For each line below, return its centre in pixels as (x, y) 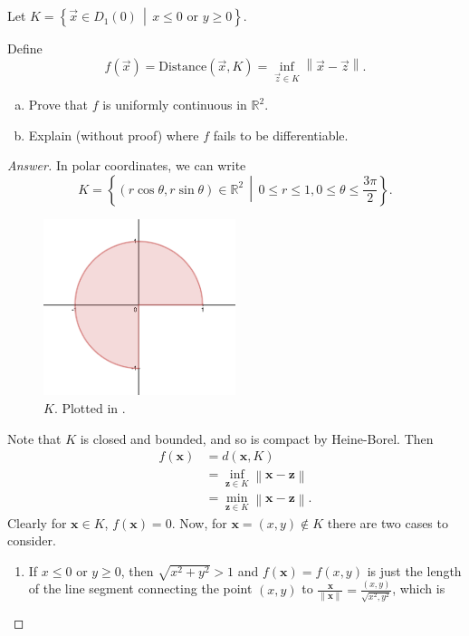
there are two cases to (388, 522)
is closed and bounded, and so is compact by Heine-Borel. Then (257, 438)
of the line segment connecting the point (140, 588)
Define (25, 48)
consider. (32, 540)
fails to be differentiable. (281, 135)
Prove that (58, 104)
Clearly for (37, 522)
